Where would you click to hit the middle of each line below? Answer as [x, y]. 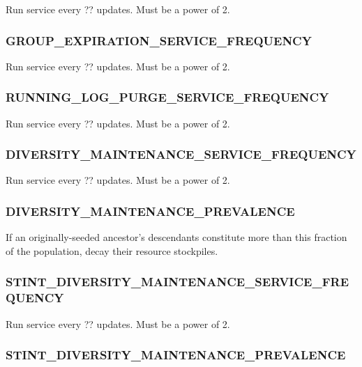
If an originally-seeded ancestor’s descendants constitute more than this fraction [176, 237]
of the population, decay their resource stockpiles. [112, 250]
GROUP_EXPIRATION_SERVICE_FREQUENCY [159, 40]
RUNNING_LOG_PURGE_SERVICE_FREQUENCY [167, 97]
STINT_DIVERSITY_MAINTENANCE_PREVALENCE [176, 355]
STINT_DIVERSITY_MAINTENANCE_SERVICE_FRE [178, 282]
